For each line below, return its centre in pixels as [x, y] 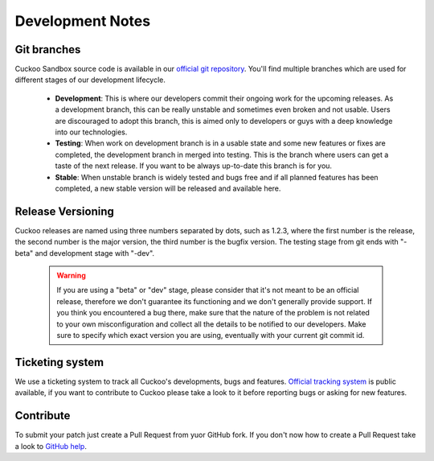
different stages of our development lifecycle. [90, 80]
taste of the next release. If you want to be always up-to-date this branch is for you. [194, 166]
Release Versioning [64, 211]
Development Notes [83, 21]
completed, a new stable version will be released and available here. [168, 188]
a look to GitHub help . [51, 446]
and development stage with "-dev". [95, 253]
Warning [71, 276]
